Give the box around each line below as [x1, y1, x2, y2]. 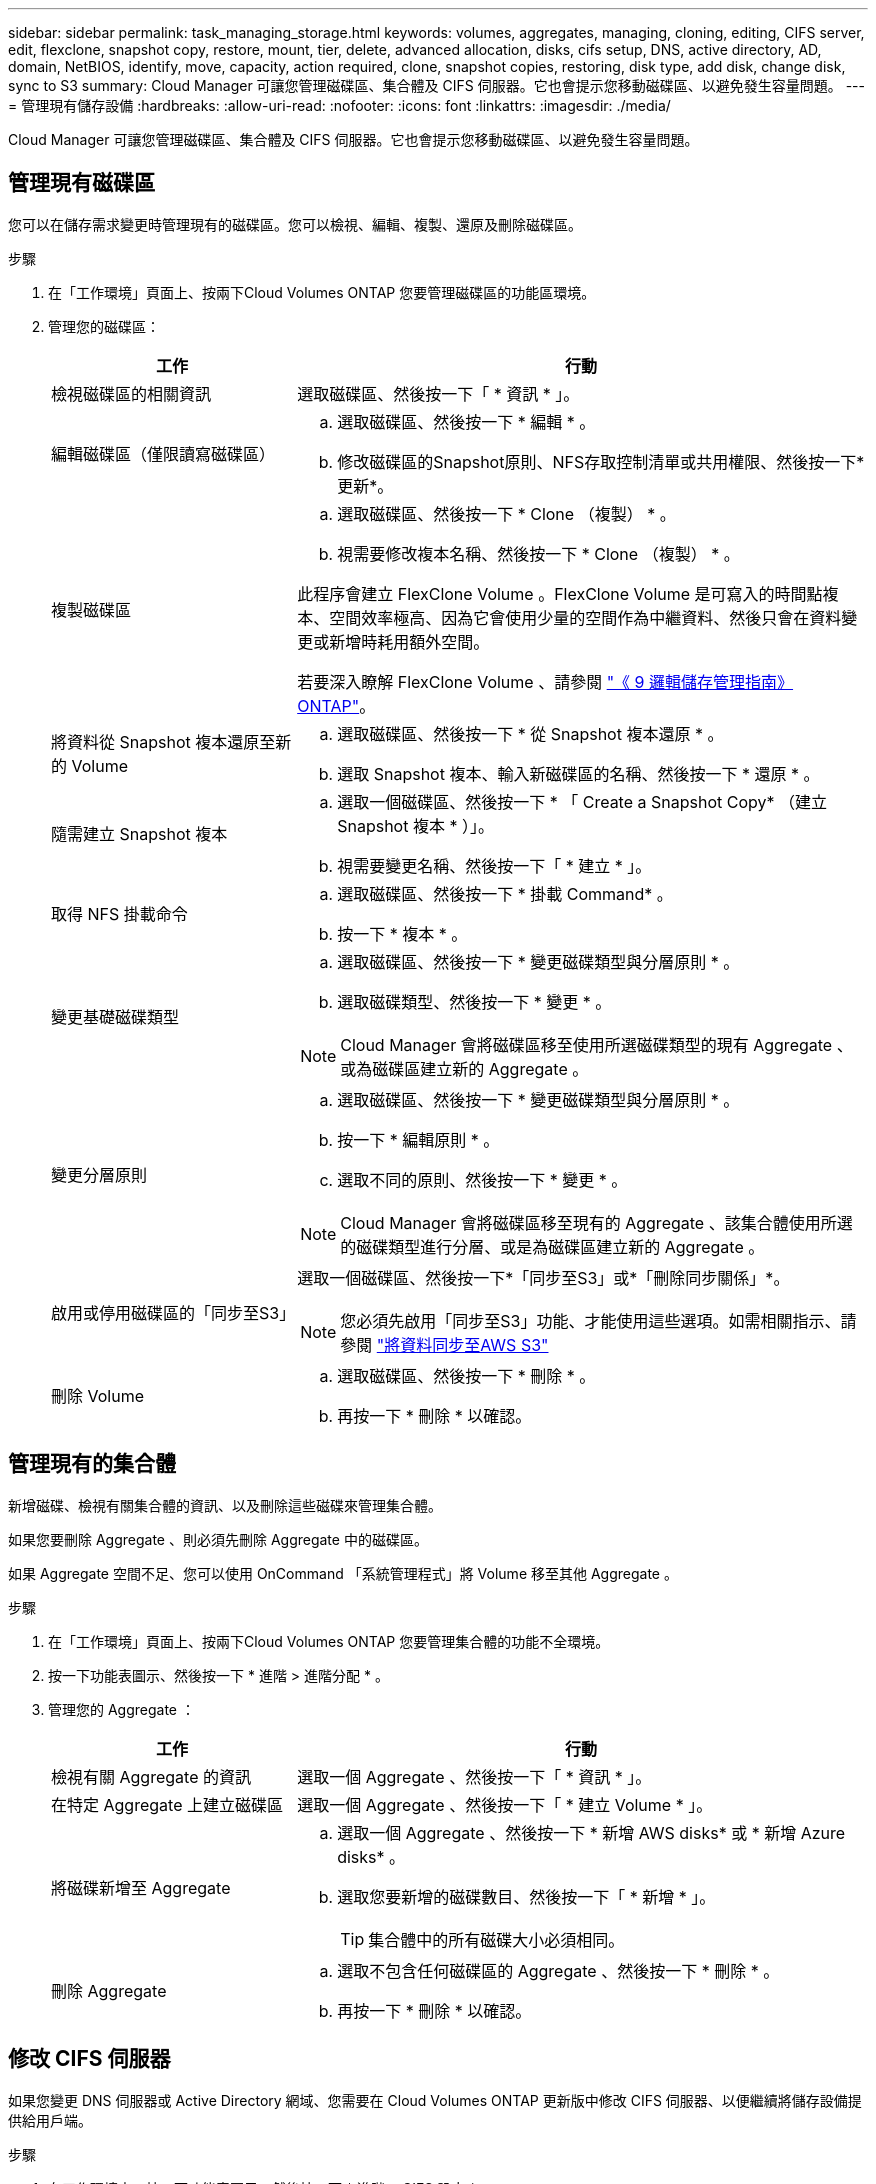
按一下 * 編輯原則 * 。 [337, 1129, 500, 1150]
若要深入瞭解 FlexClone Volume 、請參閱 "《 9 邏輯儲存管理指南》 [297, 671, 794, 692]
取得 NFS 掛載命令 [51, 903, 188, 924]
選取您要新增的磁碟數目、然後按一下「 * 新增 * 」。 [337, 1886, 716, 1907]
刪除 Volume [51, 1385, 145, 1406]
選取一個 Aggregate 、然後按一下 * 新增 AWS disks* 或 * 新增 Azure [337, 1822, 846, 1843]
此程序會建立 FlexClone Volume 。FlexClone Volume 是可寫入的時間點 [297, 583, 823, 604]
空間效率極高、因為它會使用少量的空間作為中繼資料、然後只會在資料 [329, 607, 842, 628]
